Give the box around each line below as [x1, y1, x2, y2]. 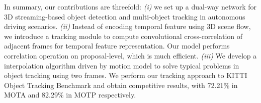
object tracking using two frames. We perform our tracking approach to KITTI [4, 70, 247, 80]
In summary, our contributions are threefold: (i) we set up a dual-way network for [4, 1, 256, 11]
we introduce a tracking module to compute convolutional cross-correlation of [4, 30, 243, 41]
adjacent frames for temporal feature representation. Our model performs [4, 40, 230, 51]
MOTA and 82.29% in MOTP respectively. [4, 89, 136, 100]
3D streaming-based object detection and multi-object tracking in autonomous [4, 11, 245, 21]
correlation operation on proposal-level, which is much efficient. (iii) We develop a [4, 50, 257, 60]
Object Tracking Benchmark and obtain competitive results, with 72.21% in [4, 79, 238, 90]
